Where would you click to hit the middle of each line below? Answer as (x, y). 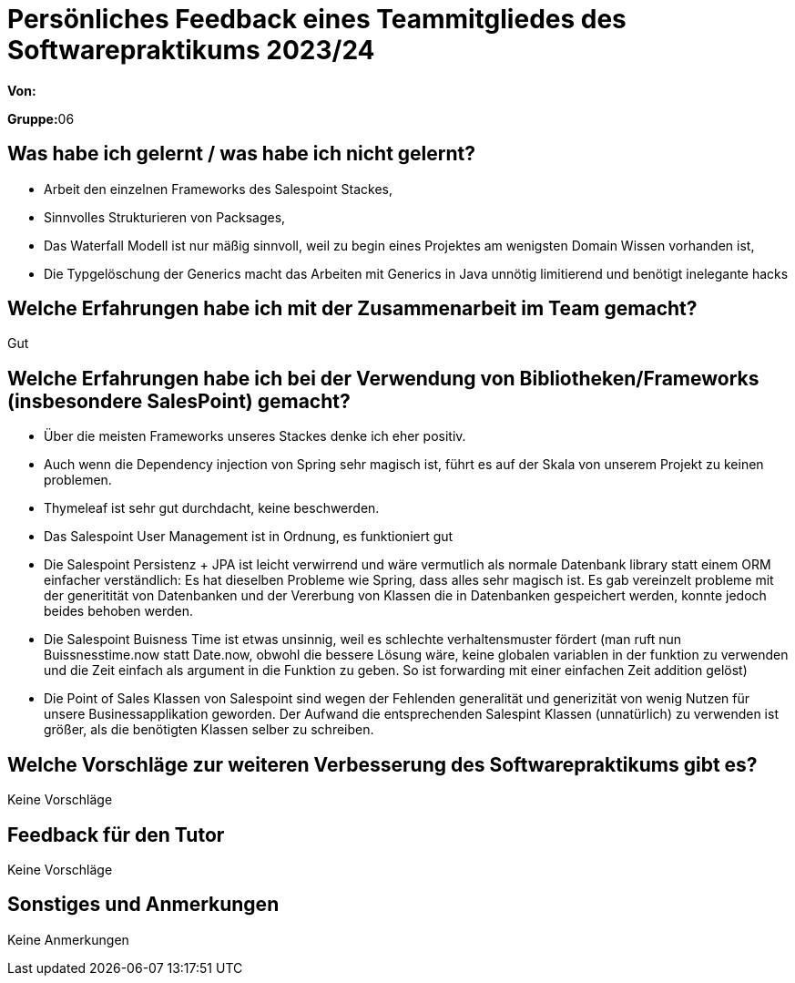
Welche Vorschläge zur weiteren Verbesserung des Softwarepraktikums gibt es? (382, 764)
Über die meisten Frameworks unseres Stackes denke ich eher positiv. (255, 436)
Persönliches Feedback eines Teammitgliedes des (317, 19)
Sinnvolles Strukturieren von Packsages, (165, 217)
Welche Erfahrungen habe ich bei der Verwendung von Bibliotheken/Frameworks (383, 378)
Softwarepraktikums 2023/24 (191, 50)
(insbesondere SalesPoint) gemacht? (179, 401)
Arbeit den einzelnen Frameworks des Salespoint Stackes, (218, 189)
